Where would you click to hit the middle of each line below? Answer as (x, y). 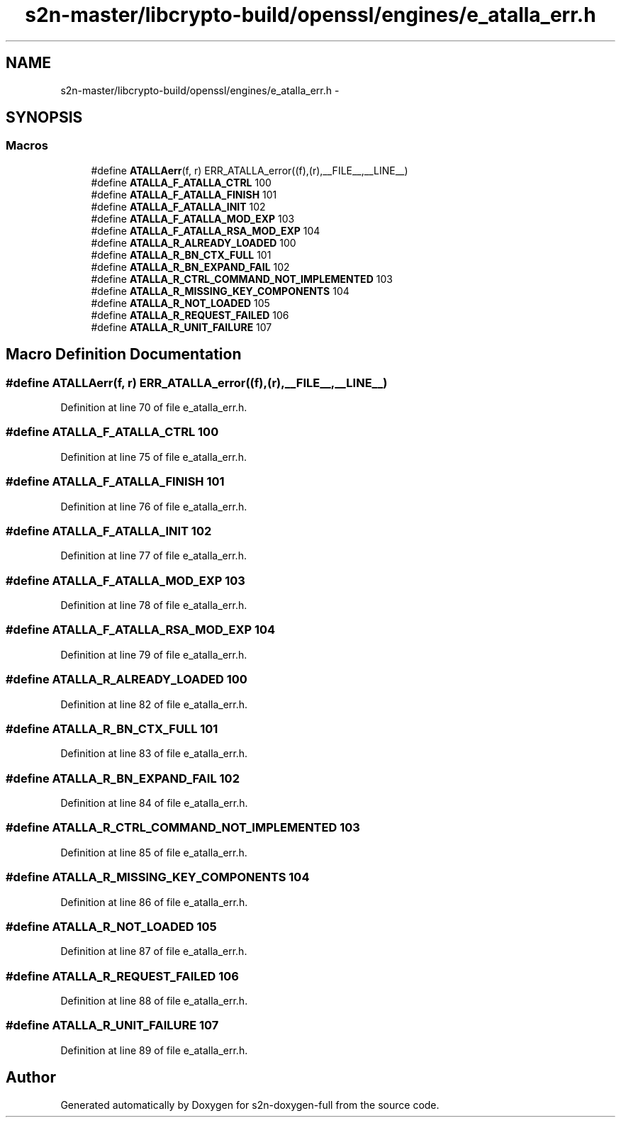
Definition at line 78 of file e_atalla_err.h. (154, 605)
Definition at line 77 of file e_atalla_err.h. (153, 556)
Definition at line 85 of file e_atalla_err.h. (154, 852)
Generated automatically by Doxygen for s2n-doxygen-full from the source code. (250, 1105)
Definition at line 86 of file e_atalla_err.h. (154, 902)
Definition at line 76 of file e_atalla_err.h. (154, 506)
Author (31, 1078)
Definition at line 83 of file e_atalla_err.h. (154, 754)
